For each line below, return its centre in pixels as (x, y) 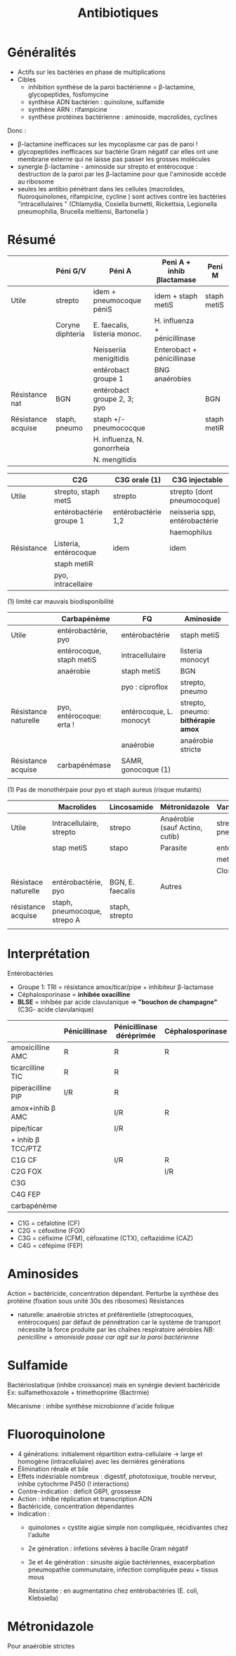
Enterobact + (176, 350)
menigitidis (111, 358)
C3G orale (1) (138, 480)
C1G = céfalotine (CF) (49, 1223)
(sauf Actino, (182, 827)
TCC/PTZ (26, 1148)
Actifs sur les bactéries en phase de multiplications (91, 72)
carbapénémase (84, 765)
